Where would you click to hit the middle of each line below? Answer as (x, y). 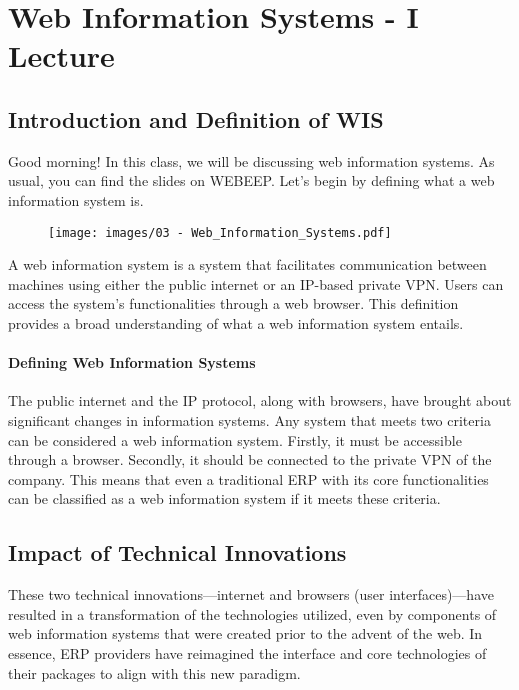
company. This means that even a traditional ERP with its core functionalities (248, 478)
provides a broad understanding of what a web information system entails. (236, 322)
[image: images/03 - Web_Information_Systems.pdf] (220, 232)
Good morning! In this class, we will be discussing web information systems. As (251, 160)
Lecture (61, 55)
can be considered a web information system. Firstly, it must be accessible (235, 439)
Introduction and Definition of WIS (196, 118)
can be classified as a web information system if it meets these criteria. (224, 498)
